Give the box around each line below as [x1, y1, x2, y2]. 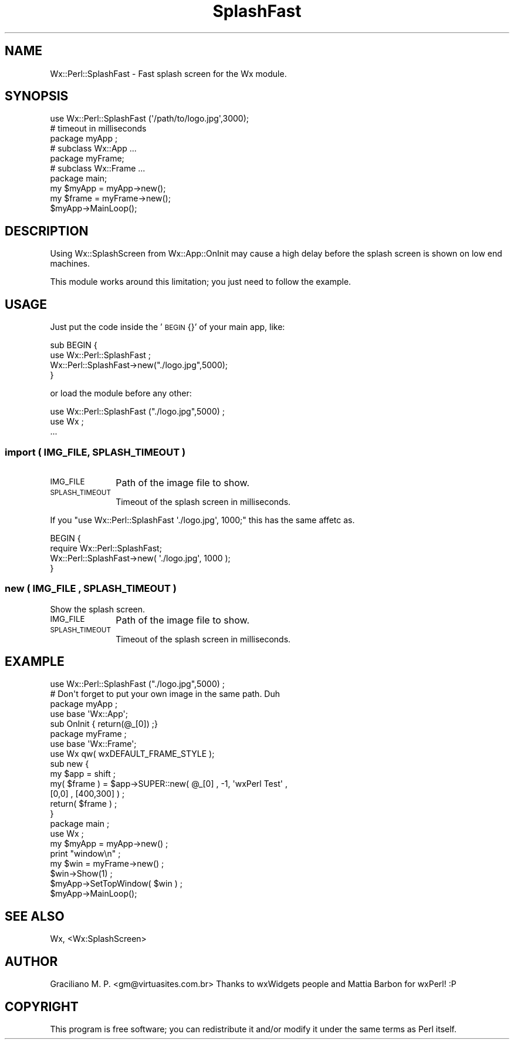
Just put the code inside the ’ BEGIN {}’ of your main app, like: [50, 322, 285, 332]
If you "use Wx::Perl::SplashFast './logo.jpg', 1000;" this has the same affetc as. [50, 514, 355, 525]
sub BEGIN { [50, 340, 97, 351]
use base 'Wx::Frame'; [50, 739, 137, 749]
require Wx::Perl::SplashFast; [50, 543, 162, 553]
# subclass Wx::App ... [50, 143, 137, 154]
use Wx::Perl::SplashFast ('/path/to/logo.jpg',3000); [50, 113, 249, 124]
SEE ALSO [5, 908, 65, 924]
